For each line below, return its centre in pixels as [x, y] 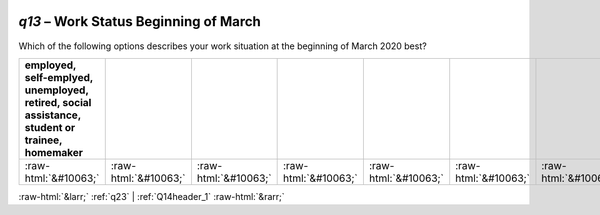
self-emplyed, [59, 77]
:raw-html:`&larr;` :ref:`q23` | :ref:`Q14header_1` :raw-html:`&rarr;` [151, 196]
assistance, [53, 115]
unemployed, [56, 90]
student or [50, 127]
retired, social [58, 102]
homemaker [54, 152]
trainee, [43, 140]
